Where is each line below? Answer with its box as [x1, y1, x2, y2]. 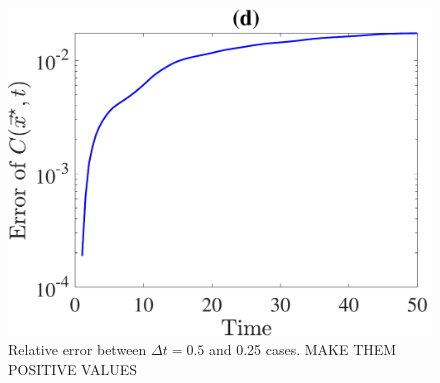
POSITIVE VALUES [8, 358, 138, 379]
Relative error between [8, 339, 147, 360]
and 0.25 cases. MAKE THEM [208, 339, 397, 360]
